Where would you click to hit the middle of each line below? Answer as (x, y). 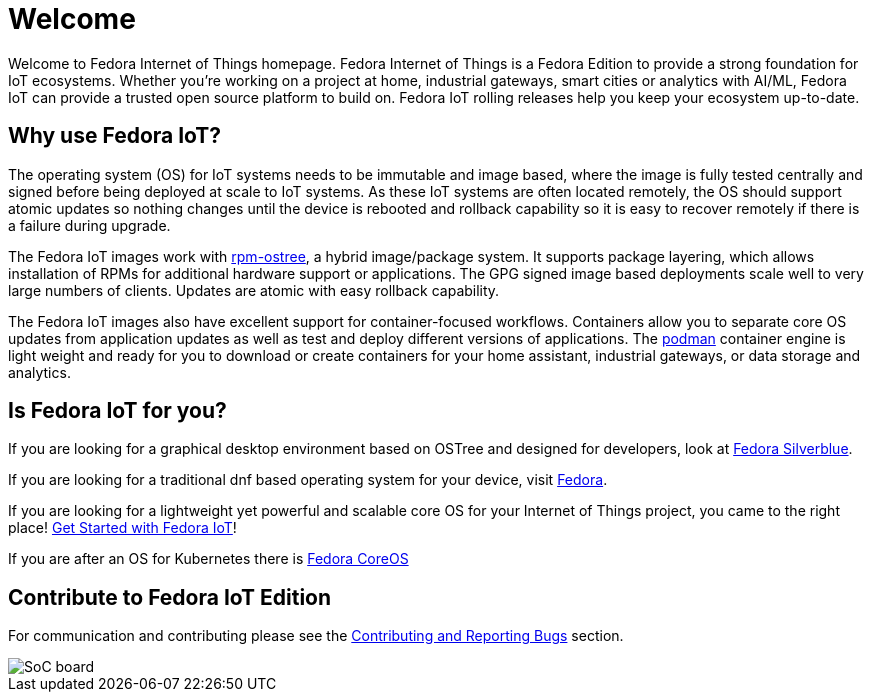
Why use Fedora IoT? (115, 136)
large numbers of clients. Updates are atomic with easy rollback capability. (254, 290)
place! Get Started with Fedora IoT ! (122, 528)
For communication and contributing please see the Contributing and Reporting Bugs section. (316, 636)
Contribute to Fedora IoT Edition (170, 597)
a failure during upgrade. (89, 225)
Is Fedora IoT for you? (117, 411)
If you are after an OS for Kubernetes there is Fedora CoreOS (208, 559)
